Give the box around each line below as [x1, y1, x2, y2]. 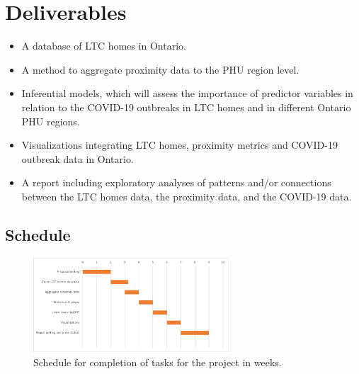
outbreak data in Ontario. [21, 151, 134, 166]
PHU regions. [21, 113, 80, 128]
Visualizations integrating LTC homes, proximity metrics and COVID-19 [21, 137, 338, 152]
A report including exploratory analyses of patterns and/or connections [21, 175, 331, 190]
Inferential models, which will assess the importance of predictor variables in [21, 86, 353, 101]
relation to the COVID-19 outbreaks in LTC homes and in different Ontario [21, 99, 351, 114]
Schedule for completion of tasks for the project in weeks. [33, 354, 282, 369]
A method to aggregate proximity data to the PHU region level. [21, 62, 300, 76]
